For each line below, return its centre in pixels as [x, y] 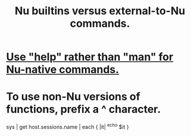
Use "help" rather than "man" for [90, 57]
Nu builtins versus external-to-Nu [100, 11]
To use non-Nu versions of [73, 97]
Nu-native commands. [63, 70]
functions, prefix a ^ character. [84, 110]
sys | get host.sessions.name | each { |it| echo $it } [68, 126]
